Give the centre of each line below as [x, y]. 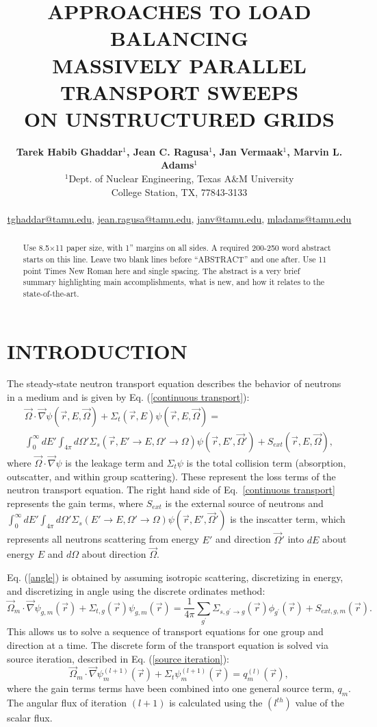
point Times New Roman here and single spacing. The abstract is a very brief [161, 270]
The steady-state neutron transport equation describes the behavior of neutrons [174, 383]
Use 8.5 [36, 248]
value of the [320, 703]
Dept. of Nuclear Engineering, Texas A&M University [181, 178]
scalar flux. [30, 718]
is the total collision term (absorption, [266, 462]
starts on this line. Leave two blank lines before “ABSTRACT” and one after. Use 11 [175, 259]
